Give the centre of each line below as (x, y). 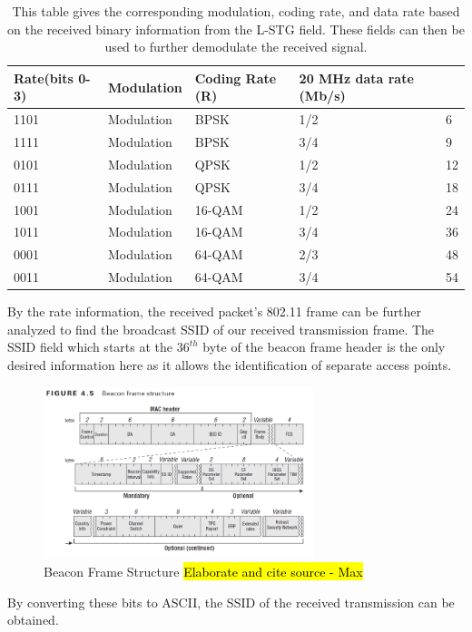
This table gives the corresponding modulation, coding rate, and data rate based (236, 11)
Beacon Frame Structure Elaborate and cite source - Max (203, 571)
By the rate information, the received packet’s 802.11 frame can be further (214, 311)
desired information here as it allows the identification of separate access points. (230, 365)
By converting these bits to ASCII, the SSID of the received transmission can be (231, 602)
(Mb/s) (322, 96)
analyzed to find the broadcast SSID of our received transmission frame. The (221, 329)
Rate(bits (44, 78)
